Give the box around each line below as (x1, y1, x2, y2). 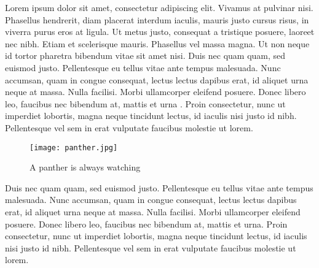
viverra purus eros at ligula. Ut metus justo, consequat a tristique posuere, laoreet (5, 25, 315, 38)
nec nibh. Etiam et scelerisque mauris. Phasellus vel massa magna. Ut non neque (5, 37, 310, 50)
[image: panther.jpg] (30, 143, 118, 152)
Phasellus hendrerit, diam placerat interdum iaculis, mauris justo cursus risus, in (5, 13, 309, 26)
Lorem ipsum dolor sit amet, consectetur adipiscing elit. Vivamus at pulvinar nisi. (5, 1, 313, 13)
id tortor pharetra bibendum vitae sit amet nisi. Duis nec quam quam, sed (5, 49, 286, 62)
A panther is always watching (30, 161, 141, 174)
